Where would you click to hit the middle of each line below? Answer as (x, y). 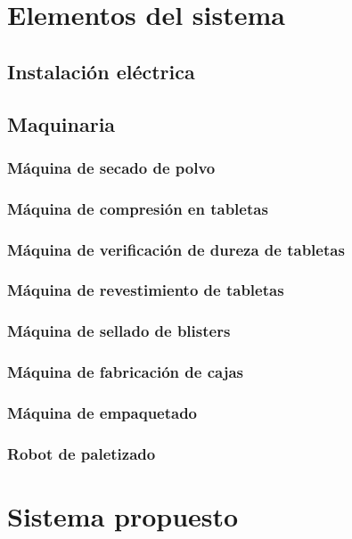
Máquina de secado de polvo (111, 167)
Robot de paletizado (82, 453)
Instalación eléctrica (101, 71)
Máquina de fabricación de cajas (126, 372)
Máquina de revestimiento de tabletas (146, 290)
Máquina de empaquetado (102, 412)
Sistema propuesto (123, 515)
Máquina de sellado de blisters (119, 331)
